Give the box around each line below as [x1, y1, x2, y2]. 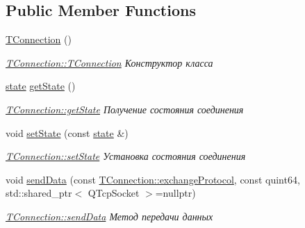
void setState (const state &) [6, 125, 129, 140]
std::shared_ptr [6, 186, 72, 200]
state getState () [6, 79, 76, 93]
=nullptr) [155, 186, 196, 200]
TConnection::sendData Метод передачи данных [6, 209, 213, 223]
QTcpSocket [88, 186, 140, 200]
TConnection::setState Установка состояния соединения [6, 149, 246, 163]
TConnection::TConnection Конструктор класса [6, 55, 213, 70]
